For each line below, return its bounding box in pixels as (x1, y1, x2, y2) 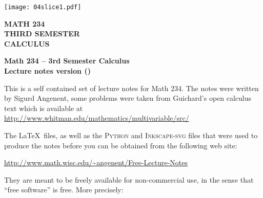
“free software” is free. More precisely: (4, 184, 124, 195)
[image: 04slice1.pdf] (4, 4, 82, 11)
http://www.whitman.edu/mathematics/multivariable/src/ (4, 113, 189, 123)
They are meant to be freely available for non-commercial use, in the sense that (4, 174, 254, 185)
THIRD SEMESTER (4, 28, 80, 39)
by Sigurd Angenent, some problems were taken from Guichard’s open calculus (4, 93, 252, 103)
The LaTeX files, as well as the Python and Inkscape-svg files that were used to (4, 130, 258, 140)
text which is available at (4, 102, 83, 113)
